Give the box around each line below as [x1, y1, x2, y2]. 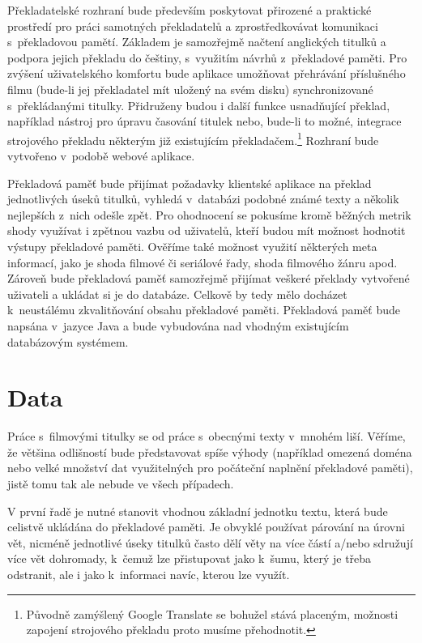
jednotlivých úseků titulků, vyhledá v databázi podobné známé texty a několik [7, 190, 399, 207]
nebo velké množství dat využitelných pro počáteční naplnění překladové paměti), [7, 459, 413, 476]
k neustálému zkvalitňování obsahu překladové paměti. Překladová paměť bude [7, 301, 400, 318]
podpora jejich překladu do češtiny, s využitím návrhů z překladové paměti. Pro [7, 49, 407, 66]
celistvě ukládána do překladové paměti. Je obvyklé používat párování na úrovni [7, 518, 405, 535]
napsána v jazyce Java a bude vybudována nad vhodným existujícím [7, 317, 349, 334]
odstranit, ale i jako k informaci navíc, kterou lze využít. [7, 566, 290, 582]
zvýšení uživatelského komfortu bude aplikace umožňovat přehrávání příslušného [7, 65, 406, 82]
